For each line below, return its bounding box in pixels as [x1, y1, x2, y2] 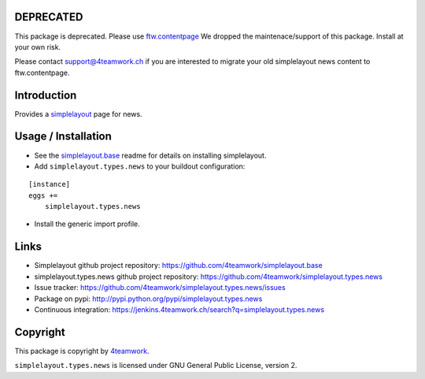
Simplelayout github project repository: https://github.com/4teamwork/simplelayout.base [34, 261, 323, 270]
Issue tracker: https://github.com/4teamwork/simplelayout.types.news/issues [34, 283, 286, 292]
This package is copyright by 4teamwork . [14, 346, 150, 355]
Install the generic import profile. [34, 219, 141, 229]
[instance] [28, 180, 71, 189]
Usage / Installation [14, 130, 112, 143]
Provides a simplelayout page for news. [14, 109, 142, 118]
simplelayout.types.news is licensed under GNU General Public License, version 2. [14, 361, 297, 370]
